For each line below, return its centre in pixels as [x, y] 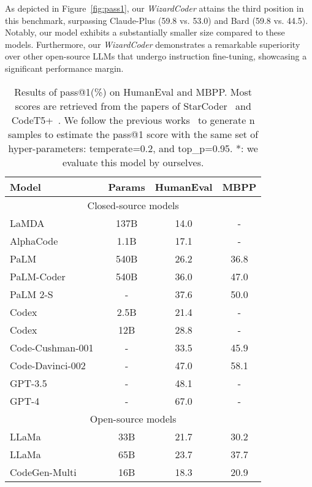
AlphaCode [34, 240]
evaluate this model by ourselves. [133, 162]
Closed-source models [133, 205]
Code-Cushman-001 [52, 347]
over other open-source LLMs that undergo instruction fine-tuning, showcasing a [156, 56]
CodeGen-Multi [43, 472]
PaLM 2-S [32, 294]
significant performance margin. [64, 68]
